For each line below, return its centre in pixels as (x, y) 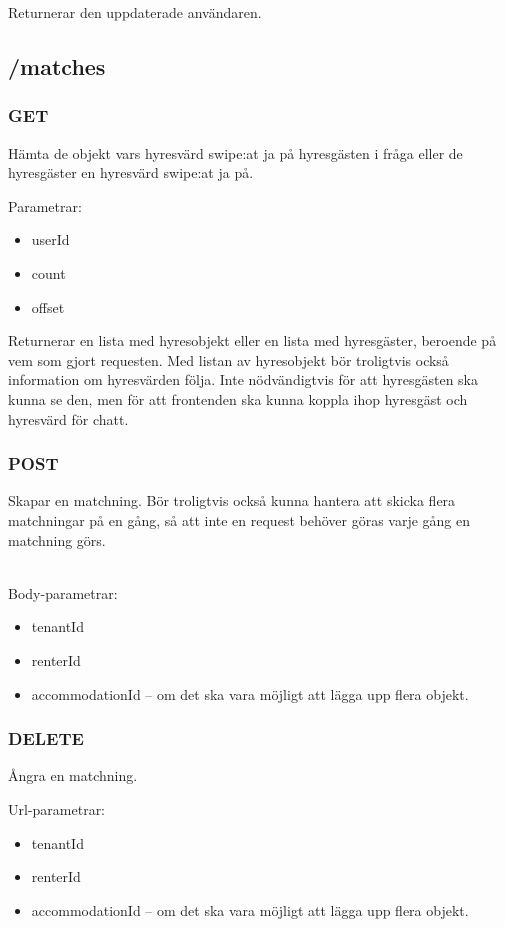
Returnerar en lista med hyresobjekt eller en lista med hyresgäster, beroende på (252, 340)
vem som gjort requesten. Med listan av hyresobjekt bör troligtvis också (228, 359)
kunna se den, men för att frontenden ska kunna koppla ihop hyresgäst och (238, 398)
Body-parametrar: (63, 592)
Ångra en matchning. (73, 775)
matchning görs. (57, 539)
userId (50, 239)
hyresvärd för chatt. (68, 418)
